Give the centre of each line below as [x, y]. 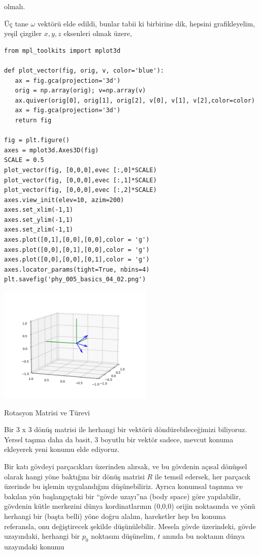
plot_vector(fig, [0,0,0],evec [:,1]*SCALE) [80, 180]
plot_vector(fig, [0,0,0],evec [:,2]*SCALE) [80, 190]
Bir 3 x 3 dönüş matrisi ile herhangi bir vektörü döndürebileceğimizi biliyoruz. [126, 429]
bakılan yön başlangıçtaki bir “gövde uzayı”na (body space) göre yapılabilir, [122, 496]
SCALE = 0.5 [24, 160]
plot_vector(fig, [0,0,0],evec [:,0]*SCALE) [80, 170]
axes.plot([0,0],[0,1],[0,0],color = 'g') [77, 250]
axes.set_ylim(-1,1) [39, 220]
